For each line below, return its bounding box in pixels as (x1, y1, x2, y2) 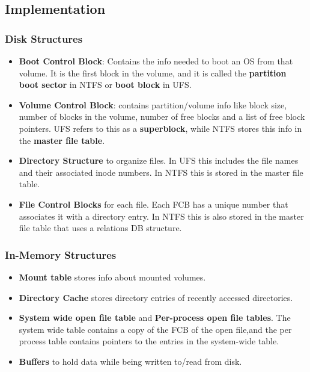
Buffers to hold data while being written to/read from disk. (19, 355, 242, 367)
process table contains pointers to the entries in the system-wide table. (19, 335, 279, 347)
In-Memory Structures (5, 247, 117, 262)
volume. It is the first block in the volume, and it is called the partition (19, 66, 287, 79)
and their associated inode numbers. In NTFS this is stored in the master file (19, 166, 303, 178)
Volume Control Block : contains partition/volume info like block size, (19, 98, 287, 111)
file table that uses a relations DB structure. (19, 222, 182, 234)
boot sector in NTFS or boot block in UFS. (19, 78, 192, 91)
